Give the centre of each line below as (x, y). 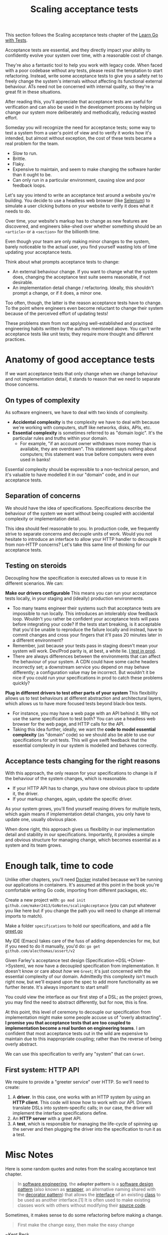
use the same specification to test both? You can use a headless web (84, 718)
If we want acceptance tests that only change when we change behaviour (81, 374)
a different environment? (38, 640)
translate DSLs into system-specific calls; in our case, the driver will (82, 1108)
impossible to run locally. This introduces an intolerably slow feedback (85, 613)
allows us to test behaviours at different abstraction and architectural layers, (84, 698)
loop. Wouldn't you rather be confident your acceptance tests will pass (86, 619)
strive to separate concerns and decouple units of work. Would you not (79, 534)
